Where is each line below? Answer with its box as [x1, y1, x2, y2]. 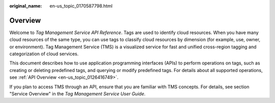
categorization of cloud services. [9, 51, 79, 57]
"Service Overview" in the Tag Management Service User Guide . [9, 91, 146, 97]
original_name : [9, 3, 42, 9]
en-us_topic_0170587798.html [49, 3, 113, 9]
